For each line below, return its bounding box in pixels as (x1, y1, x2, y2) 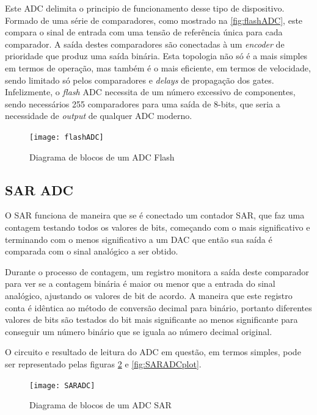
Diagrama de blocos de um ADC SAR (29, 399, 172, 411)
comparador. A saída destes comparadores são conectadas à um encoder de (5, 37, 285, 50)
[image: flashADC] (29, 132, 104, 142)
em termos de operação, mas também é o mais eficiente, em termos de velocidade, (5, 61, 311, 74)
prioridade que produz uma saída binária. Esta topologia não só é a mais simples (5, 49, 308, 62)
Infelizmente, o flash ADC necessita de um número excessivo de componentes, (5, 85, 296, 98)
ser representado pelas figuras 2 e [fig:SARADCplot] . (5, 357, 202, 370)
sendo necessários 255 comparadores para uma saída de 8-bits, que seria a (5, 97, 280, 110)
